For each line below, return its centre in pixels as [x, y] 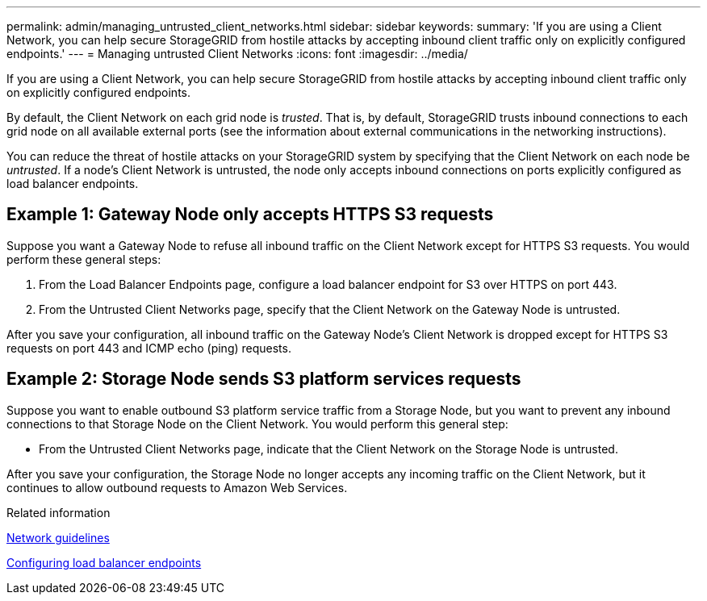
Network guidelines [58, 537]
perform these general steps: [84, 259]
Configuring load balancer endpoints [104, 562]
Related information [59, 512]
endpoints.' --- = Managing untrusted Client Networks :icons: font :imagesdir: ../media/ [237, 54]
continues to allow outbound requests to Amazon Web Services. [177, 487]
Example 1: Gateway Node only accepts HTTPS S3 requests [250, 215]
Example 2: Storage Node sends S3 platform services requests [264, 379]
